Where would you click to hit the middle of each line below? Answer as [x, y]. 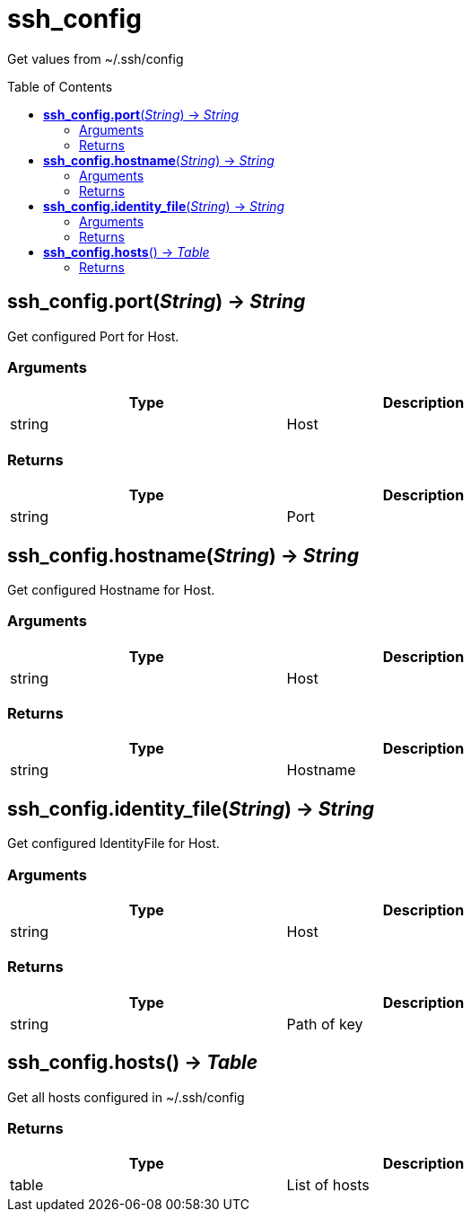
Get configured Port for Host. [93, 336]
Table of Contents [60, 86]
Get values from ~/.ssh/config [96, 58]
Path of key [325, 1024]
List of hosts [328, 1185]
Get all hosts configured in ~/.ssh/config [126, 1097]
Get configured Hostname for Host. [111, 589]
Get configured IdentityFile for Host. [113, 844]
